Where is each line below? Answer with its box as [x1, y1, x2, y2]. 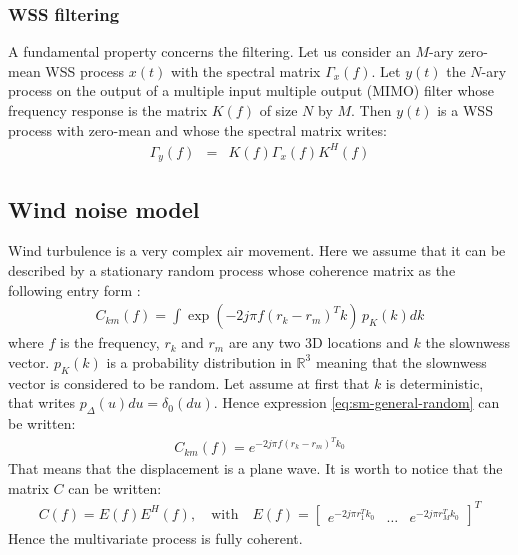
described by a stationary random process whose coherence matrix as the [8, 259, 456, 280]
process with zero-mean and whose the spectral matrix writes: [8, 119, 387, 140]
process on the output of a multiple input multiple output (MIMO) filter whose [8, 80, 495, 101]
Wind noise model [8, 193, 200, 224]
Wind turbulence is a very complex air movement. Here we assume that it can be [8, 240, 506, 261]
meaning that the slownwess [315, 351, 487, 372]
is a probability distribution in [106, 351, 292, 372]
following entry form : [8, 279, 141, 300]
